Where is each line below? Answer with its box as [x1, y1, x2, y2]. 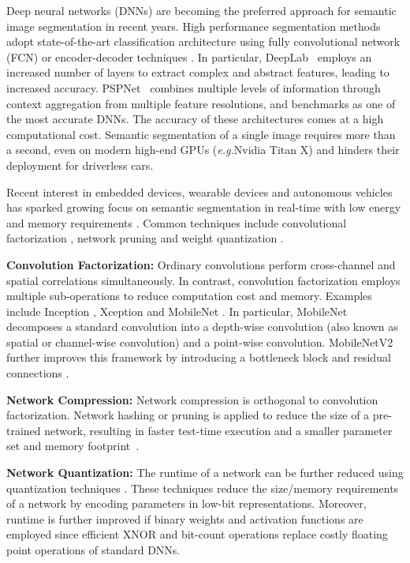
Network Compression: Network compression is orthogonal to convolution [6, 391, 378, 407]
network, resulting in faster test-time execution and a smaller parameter [44, 422, 393, 438]
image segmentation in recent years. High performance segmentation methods [6, 17, 381, 34]
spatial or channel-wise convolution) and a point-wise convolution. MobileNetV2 [6, 333, 393, 350]
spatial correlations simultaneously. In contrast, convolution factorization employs [6, 272, 401, 288]
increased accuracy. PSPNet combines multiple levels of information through [6, 79, 381, 96]
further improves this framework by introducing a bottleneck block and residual [6, 349, 391, 366]
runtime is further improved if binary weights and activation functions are [6, 510, 363, 527]
